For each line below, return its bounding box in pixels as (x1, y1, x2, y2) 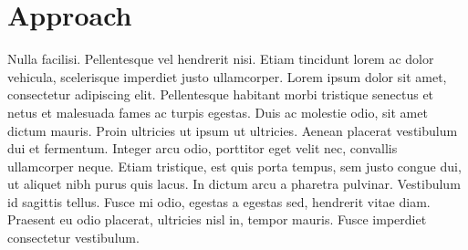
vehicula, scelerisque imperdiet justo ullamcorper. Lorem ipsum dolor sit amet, (7, 67, 447, 86)
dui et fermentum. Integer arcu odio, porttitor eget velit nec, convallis (7, 139, 398, 158)
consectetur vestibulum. (7, 228, 140, 247)
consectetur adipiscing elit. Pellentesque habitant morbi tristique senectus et (7, 85, 434, 104)
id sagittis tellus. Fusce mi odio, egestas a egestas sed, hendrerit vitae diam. (7, 192, 431, 211)
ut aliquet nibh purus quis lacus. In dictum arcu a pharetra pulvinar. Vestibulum (7, 174, 461, 193)
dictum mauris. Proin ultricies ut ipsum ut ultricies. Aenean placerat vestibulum (7, 120, 458, 140)
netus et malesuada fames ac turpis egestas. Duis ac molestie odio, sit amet (7, 102, 428, 121)
